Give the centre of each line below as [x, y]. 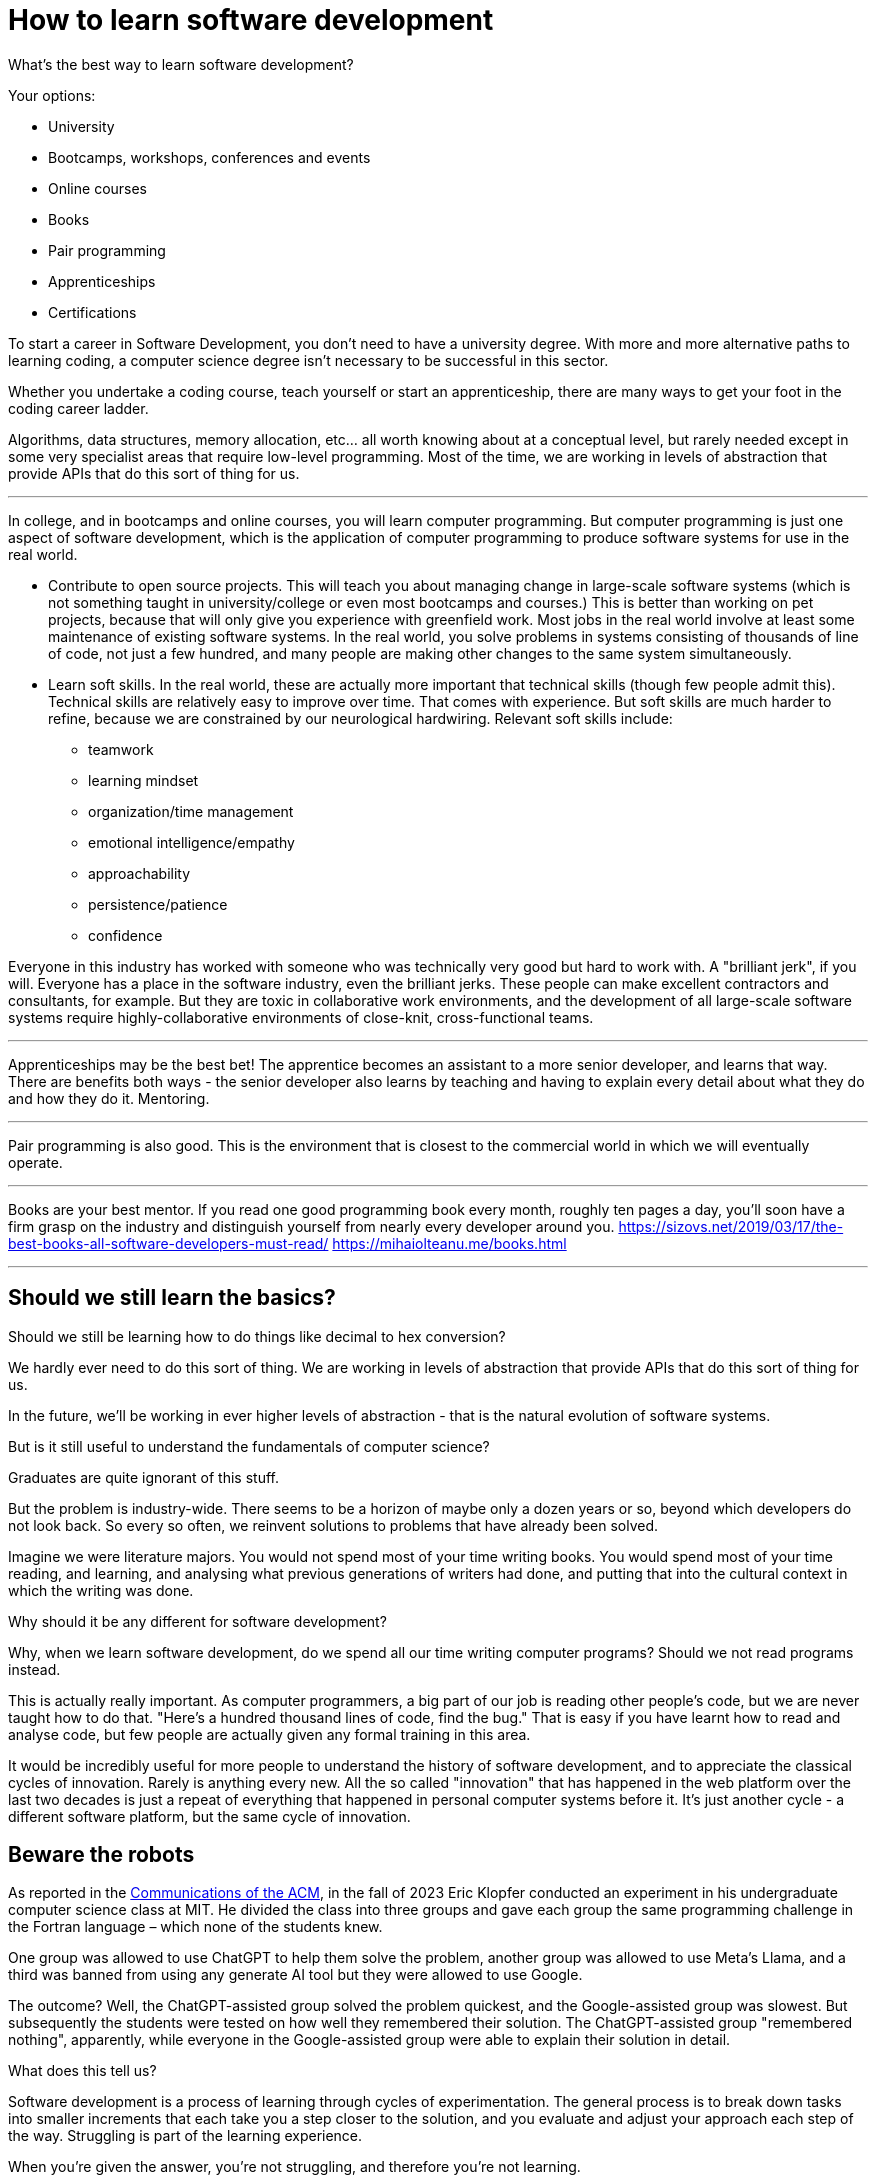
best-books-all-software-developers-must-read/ [168, 1243]
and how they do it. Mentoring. [109, 1098]
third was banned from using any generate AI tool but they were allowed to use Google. [295, 1975]
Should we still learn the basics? [172, 1298]
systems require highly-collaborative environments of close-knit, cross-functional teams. [301, 1017]
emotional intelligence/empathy [191, 842]
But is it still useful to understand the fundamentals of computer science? [249, 1446]
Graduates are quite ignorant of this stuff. [143, 1477]
